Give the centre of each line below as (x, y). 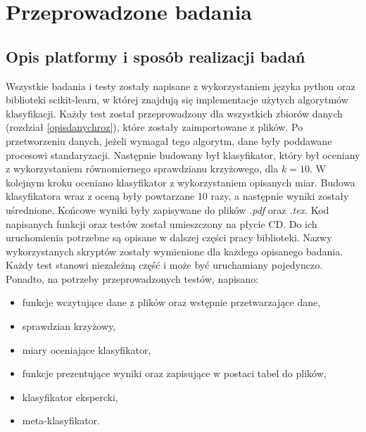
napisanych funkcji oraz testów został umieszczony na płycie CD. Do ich (162, 223)
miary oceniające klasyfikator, (87, 349)
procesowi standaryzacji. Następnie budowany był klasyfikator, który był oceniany (183, 154)
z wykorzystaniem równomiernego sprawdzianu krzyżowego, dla (142, 169)
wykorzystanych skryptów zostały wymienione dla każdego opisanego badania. (175, 251)
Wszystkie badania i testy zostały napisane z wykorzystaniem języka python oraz (181, 85)
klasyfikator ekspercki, (70, 396)
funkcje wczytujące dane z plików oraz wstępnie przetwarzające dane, (171, 302)
